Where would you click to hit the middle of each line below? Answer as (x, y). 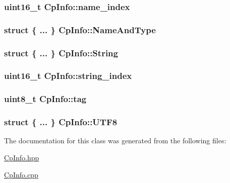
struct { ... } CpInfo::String (61, 53)
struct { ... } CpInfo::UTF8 (61, 122)
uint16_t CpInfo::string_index (68, 76)
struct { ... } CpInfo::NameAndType (80, 29)
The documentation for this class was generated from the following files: (115, 141)
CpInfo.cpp (21, 174)
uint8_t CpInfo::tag (45, 99)
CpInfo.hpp (22, 158)
